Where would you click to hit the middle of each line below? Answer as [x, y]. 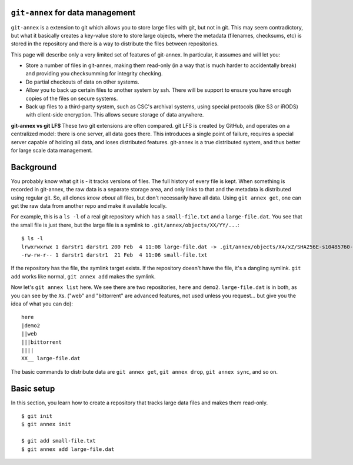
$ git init [37, 416]
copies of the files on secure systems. [72, 98]
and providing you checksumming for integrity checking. [94, 74]
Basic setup [33, 388]
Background [34, 167]
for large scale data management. [52, 150]
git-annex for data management [73, 13]
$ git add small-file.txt [59, 441]
